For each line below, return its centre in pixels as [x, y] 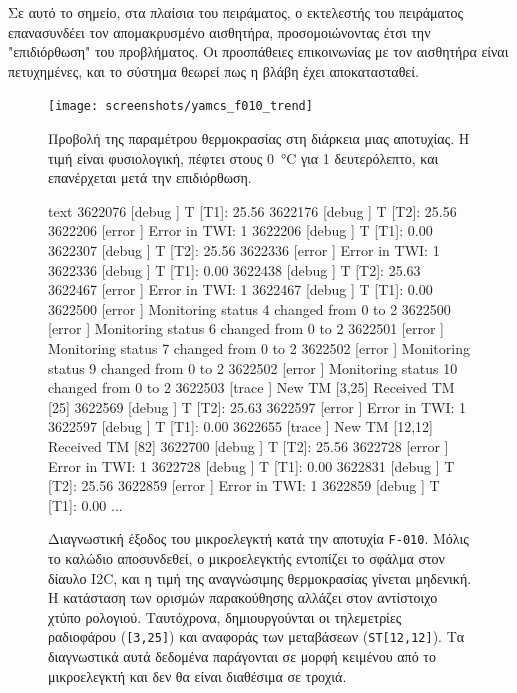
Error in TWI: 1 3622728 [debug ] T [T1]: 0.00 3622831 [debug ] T [251, 465]
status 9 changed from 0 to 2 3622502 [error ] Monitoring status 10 [253, 367]
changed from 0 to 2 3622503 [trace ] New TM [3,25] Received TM [251, 387]
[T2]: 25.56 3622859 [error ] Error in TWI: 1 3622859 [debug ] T [244, 485]
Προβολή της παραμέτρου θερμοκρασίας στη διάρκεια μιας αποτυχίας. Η [259, 138]
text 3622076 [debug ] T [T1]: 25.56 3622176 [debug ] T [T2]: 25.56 [252, 210]
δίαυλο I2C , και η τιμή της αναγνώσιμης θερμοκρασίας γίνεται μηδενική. [260, 577]
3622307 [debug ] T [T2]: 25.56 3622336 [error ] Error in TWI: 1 [244, 250]
